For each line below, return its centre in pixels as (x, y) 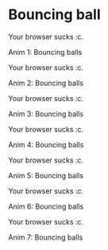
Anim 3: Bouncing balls (46, 114)
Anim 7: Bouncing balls (46, 237)
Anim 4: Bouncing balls (46, 144)
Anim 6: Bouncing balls (46, 206)
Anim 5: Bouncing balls (46, 175)
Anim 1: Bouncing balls (45, 52)
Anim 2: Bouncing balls (46, 83)
